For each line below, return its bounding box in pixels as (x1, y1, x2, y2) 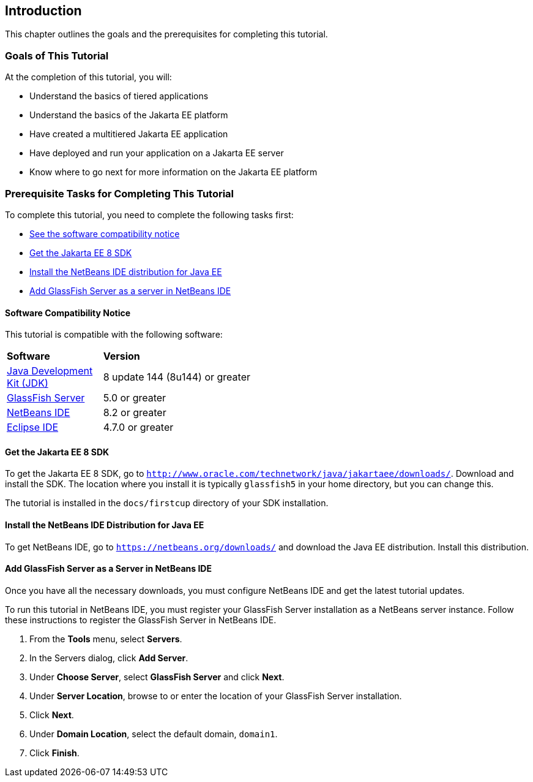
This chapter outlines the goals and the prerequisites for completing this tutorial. (5, 29, 328, 40)
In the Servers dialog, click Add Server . (29, 652, 188, 663)
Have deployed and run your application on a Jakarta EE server (29, 148, 284, 159)
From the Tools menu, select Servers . (29, 633, 182, 644)
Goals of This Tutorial (5, 49, 109, 62)
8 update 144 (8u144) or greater (103, 371, 250, 384)
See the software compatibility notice (29, 228, 180, 239)
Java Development (7, 365, 93, 378)
